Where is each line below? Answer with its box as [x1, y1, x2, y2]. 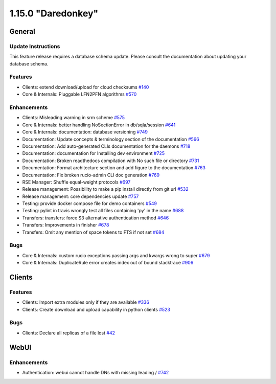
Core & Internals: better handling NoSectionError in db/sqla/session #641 [22, 122, 176, 128]
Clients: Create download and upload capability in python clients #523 [22, 306, 171, 312]
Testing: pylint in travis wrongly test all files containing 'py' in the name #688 [22, 208, 184, 214]
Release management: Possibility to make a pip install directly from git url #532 [22, 186, 189, 192]
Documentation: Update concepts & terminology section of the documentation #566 [22, 136, 199, 142]
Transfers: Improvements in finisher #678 [22, 222, 109, 228]
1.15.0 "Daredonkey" [9, 8, 99, 19]
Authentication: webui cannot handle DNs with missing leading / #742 [22, 370, 169, 375]
